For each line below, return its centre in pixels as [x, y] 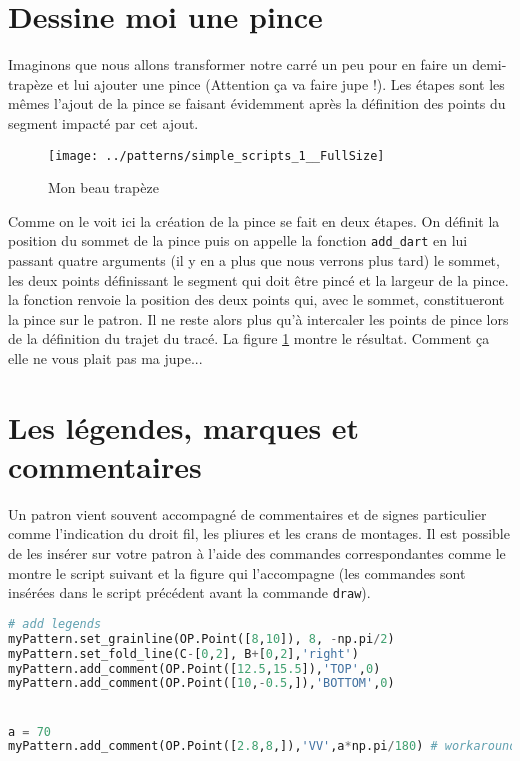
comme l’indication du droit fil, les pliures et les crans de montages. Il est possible [259, 533]
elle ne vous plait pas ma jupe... [105, 357]
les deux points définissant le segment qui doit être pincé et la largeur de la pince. [258, 279]
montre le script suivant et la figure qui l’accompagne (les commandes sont [237, 572]
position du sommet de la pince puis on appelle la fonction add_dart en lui [238, 240]
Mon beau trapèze [103, 187]
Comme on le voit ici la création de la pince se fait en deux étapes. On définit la [254, 220]
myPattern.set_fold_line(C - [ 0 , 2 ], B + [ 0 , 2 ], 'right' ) [183, 653]
